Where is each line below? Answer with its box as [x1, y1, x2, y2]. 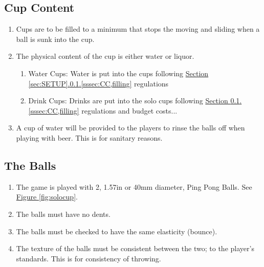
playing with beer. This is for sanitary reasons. [16, 132, 163, 143]
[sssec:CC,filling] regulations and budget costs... [28, 105, 178, 116]
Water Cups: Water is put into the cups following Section [28, 68, 209, 78]
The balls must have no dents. [16, 208, 111, 219]
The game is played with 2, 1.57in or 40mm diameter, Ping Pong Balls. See [16, 181, 252, 192]
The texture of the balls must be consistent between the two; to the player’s [16, 243, 254, 254]
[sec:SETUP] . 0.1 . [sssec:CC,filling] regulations [28, 78, 169, 88]
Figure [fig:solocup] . [16, 191, 78, 202]
